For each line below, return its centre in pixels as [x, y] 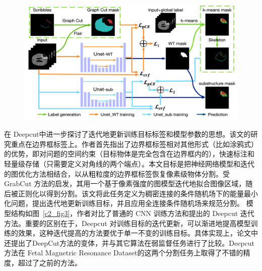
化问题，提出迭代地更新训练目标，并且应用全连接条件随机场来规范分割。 [124, 203]
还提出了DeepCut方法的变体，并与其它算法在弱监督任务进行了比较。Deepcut [129, 242]
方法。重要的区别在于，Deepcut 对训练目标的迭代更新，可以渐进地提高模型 [127, 223]
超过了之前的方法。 [50, 262]
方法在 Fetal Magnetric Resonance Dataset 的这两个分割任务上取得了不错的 [124, 253]
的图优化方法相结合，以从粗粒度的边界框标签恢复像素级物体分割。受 [117, 173]
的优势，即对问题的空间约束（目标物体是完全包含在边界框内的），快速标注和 [129, 154]
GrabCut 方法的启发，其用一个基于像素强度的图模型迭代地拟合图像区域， [125, 183]
